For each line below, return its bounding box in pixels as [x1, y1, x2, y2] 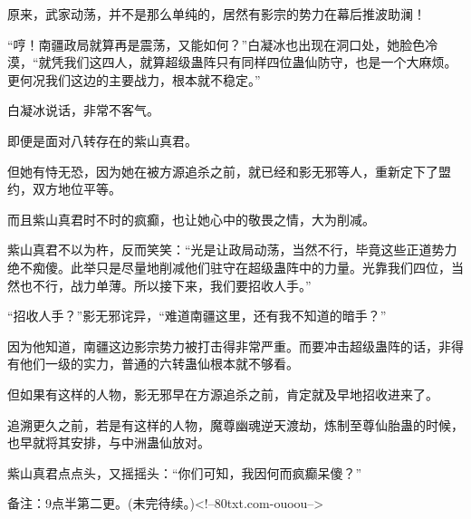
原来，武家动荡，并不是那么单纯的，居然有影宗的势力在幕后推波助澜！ [7, 5, 426, 23]
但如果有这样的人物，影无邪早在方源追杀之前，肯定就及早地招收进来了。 [7, 384, 438, 403]
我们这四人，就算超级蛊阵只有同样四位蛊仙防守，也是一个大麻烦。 [63, 53, 457, 72]
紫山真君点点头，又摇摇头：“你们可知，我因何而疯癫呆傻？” [7, 463, 362, 482]
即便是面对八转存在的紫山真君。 [7, 130, 197, 149]
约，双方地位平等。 [7, 179, 121, 198]
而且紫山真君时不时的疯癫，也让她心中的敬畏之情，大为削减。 [7, 209, 375, 228]
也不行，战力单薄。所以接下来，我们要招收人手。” [19, 275, 312, 294]
